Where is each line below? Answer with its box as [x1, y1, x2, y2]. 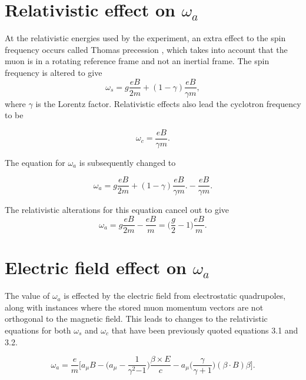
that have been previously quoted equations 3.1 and [111, 324, 298, 336]
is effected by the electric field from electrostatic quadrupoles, [64, 289, 286, 302]
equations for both [5, 324, 71, 336]
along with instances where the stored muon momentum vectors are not [5, 301, 264, 313]
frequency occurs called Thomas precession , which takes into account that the [5, 43, 288, 55]
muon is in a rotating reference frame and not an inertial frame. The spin [5, 55, 270, 67]
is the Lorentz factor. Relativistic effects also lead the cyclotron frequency [35, 97, 301, 109]
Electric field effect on [5, 255, 187, 279]
